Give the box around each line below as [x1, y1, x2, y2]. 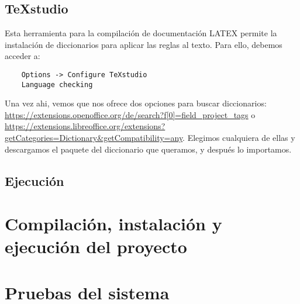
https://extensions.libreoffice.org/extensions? [5, 120, 165, 132]
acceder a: [5, 50, 40, 62]
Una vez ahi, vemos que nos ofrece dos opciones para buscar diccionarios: [5, 97, 267, 109]
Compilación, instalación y [5, 212, 222, 236]
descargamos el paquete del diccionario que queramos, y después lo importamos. [5, 143, 292, 155]
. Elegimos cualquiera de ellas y [182, 132, 295, 144]
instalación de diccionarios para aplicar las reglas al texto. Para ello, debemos [5, 38, 282, 50]
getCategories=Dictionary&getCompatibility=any [5, 132, 183, 144]
